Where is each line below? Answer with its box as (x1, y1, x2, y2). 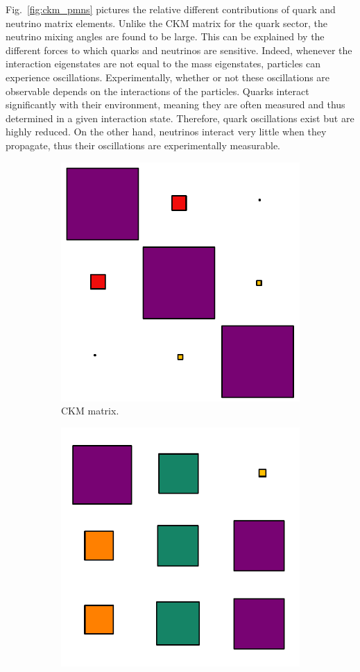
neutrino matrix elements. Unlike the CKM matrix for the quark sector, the (6, 15, 327, 30)
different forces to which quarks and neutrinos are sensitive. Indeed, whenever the (6, 42, 352, 57)
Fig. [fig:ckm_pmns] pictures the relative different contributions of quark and (6, 2, 336, 16)
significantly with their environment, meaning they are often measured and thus (6, 97, 345, 112)
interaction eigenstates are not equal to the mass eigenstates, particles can (6, 56, 321, 71)
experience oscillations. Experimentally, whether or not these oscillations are (6, 69, 330, 84)
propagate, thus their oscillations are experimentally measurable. (6, 137, 281, 152)
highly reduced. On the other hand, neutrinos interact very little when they (6, 124, 327, 139)
